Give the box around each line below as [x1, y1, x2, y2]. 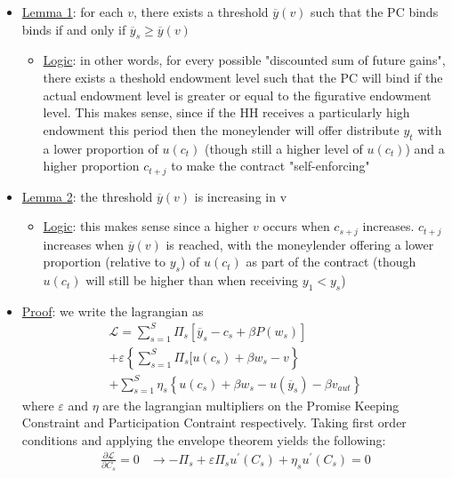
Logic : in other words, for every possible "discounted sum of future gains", [43, 51, 446, 69]
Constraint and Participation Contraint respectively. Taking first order [21, 413, 407, 432]
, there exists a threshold [133, 3, 269, 20]
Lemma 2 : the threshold [21, 187, 153, 205]
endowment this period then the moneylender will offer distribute [43, 120, 400, 139]
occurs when [262, 217, 330, 235]
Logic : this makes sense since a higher [43, 217, 249, 235]
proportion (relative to [43, 252, 166, 271]
